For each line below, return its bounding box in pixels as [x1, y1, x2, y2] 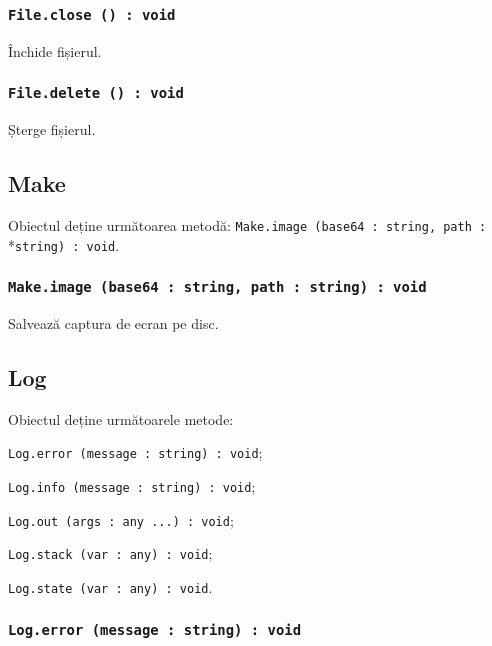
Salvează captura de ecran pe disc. [8, 313, 219, 334]
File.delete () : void [8, 85, 184, 102]
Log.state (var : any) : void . [8, 577, 213, 598]
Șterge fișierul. [8, 119, 96, 140]
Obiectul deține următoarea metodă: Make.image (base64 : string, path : [8, 214, 487, 235]
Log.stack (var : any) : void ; [8, 543, 213, 564]
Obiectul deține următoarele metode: [8, 408, 234, 429]
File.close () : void [8, 6, 176, 23]
